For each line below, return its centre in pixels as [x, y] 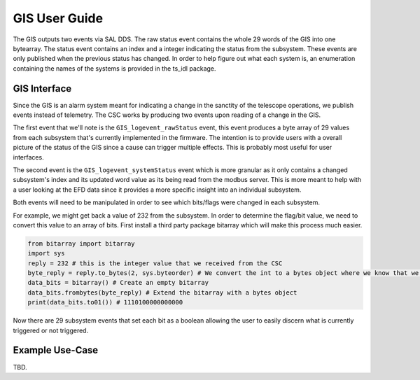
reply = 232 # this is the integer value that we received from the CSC [155, 263]
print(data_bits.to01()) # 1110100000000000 [105, 302]
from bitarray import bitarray [82, 244]
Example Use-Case [56, 350]
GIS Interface [42, 89]
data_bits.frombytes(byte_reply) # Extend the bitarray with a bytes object [162, 293]
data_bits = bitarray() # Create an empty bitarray [118, 283]
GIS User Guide [58, 18]
